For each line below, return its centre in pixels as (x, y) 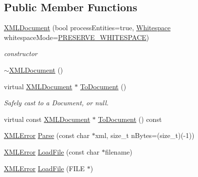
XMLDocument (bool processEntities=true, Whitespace (87, 28)
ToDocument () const (130, 119)
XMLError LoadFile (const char (52, 151)
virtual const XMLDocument (47, 119)
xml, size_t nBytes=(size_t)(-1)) (145, 135)
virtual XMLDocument (38, 86)
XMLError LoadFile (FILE (45, 168)
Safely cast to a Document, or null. (56, 103)
